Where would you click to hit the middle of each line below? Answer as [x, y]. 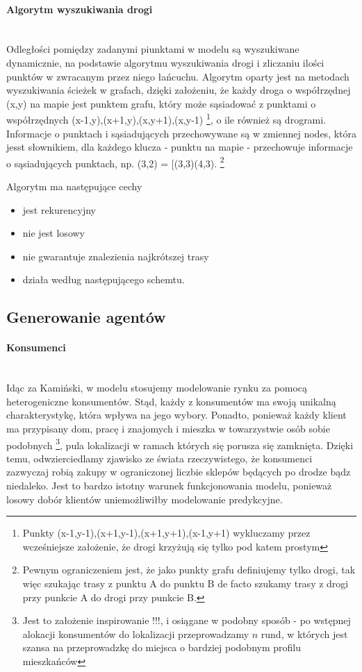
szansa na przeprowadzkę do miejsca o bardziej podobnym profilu [162, 647]
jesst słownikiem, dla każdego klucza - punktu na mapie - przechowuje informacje [180, 147]
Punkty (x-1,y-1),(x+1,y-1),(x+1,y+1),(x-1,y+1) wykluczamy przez [166, 533]
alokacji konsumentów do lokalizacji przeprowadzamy [136, 633]
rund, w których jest [304, 633]
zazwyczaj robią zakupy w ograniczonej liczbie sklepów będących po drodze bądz [179, 472]
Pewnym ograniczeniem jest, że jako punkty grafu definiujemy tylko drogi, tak [189, 570]
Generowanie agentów [86, 317]
